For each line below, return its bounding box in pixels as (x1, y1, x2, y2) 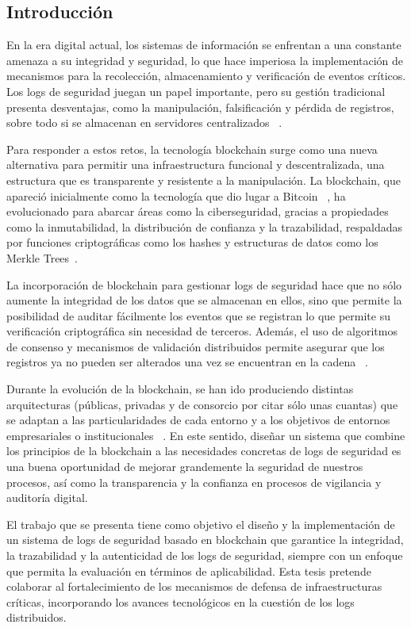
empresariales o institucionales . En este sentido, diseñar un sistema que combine (6, 427, 405, 443)
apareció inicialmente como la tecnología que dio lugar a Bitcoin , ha (6, 187, 346, 204)
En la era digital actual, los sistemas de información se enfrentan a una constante (6, 36, 401, 53)
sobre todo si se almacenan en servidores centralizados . (6, 114, 282, 131)
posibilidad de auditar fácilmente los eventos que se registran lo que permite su (6, 307, 390, 324)
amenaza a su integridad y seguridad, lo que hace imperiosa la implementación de (6, 52, 404, 68)
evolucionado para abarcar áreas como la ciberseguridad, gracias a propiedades (6, 203, 389, 220)
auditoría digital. (6, 489, 88, 506)
